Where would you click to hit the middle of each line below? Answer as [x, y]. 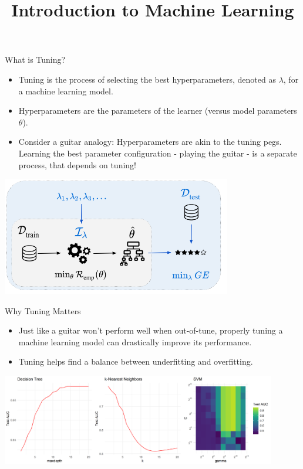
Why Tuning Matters [43, 310]
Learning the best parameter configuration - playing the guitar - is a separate [158, 153]
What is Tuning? [35, 60]
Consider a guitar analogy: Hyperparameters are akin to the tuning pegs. [150, 142]
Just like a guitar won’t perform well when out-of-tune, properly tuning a [151, 330]
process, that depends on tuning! [77, 164]
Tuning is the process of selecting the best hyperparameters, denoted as [147, 79]
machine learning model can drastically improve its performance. [135, 341]
